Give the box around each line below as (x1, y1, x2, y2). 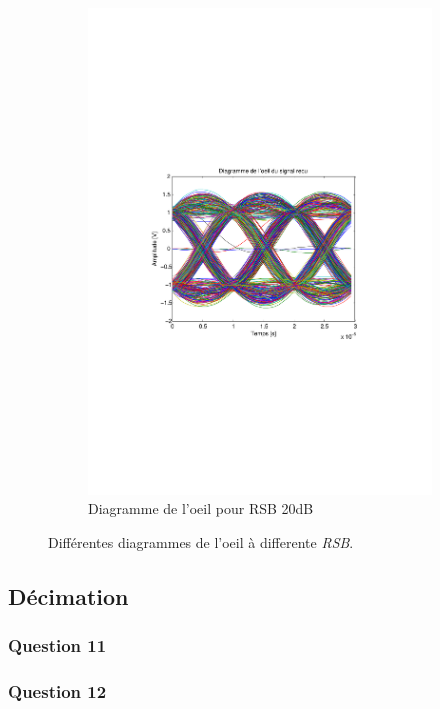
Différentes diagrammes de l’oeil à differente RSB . (48, 531, 354, 552)
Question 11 (8, 633, 107, 658)
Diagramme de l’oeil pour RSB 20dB (88, 498, 314, 519)
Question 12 (8, 679, 107, 704)
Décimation (8, 580, 129, 611)
